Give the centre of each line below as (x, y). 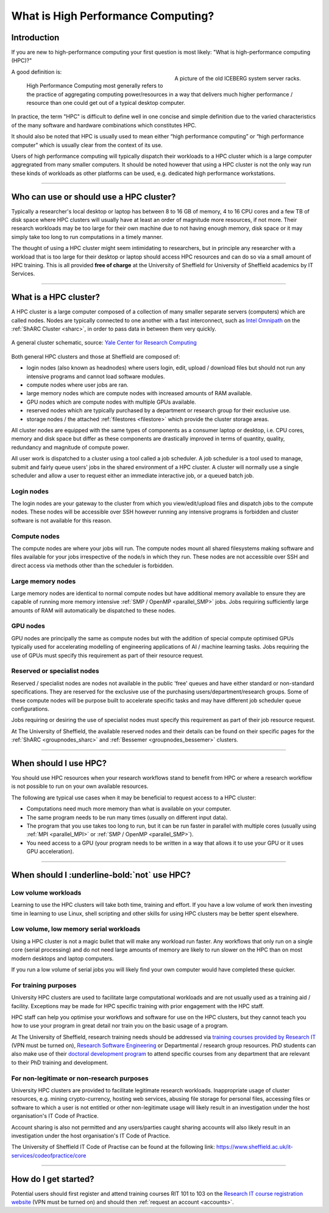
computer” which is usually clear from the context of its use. (87, 145)
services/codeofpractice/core (49, 1155)
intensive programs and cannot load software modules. (96, 376)
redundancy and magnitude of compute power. (70, 447)
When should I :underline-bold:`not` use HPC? (101, 875)
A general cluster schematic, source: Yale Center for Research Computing (104, 343)
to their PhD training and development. (60, 1062)
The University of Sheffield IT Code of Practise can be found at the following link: (113, 1147)
